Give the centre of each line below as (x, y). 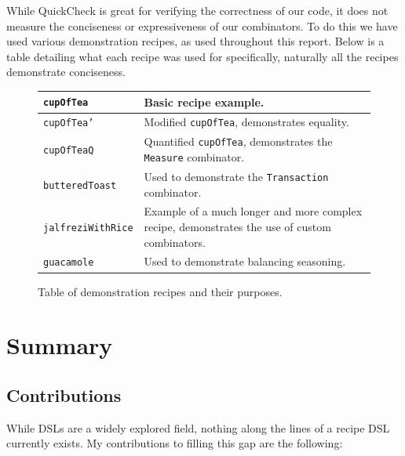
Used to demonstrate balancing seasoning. (245, 261)
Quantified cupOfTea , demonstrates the (238, 141)
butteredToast (80, 185)
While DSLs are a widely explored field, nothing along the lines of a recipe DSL (198, 427)
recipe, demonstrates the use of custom (237, 226)
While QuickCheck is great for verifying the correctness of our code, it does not (197, 10)
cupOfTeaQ (69, 151)
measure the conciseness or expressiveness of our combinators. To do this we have (202, 25)
